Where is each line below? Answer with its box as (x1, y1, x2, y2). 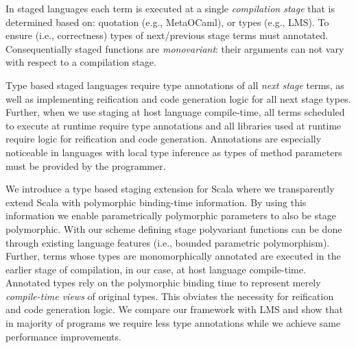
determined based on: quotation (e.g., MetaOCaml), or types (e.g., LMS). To (5, 14, 329, 29)
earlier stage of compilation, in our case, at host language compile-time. (5, 262, 306, 276)
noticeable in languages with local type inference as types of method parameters (5, 145, 342, 159)
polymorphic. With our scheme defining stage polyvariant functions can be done (5, 221, 342, 236)
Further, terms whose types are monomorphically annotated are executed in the (5, 249, 341, 263)
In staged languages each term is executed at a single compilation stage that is (5, 1, 335, 15)
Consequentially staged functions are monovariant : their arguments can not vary (5, 41, 344, 55)
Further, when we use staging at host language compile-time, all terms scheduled (5, 105, 345, 119)
